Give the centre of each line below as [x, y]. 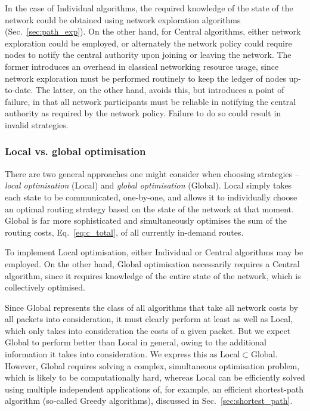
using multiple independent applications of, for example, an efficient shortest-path [154, 389]
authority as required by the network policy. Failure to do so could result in [143, 113]
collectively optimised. [45, 287]
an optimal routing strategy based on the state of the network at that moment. [149, 208]
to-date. [19, 90]
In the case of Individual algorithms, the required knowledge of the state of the [149, 8]
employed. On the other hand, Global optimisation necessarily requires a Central [152, 263]
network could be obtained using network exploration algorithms [123, 19]
